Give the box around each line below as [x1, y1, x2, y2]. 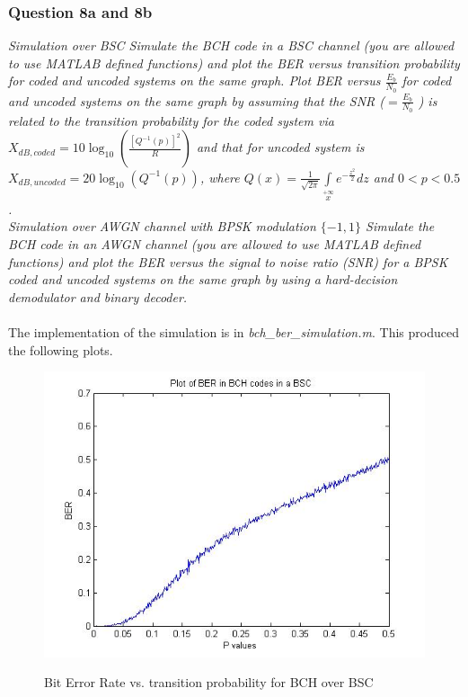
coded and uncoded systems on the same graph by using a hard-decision [8, 270, 398, 289]
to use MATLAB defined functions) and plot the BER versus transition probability [8, 53, 460, 72]
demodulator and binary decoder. [8, 287, 188, 306]
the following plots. [8, 340, 113, 359]
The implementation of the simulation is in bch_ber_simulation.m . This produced [8, 322, 459, 341]
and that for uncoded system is [196, 138, 365, 156]
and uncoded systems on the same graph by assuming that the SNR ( [8, 91, 385, 110]
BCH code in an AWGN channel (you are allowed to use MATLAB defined [8, 235, 421, 254]
